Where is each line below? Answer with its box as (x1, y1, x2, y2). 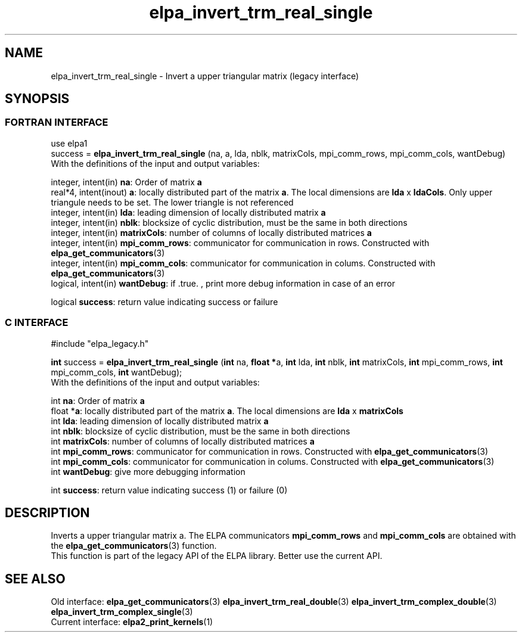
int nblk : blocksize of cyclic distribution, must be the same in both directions (51, 425, 350, 436)
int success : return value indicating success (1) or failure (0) (51, 484, 288, 495)
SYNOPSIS (5, 91, 70, 107)
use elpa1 (51, 138, 88, 148)
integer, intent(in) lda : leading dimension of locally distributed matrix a (51, 207, 326, 217)
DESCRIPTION (5, 505, 90, 520)
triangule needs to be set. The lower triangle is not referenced (51, 197, 294, 207)
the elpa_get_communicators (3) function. (51, 540, 217, 551)
